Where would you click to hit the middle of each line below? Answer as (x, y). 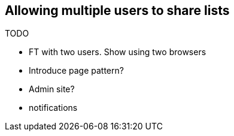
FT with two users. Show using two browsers (118, 52)
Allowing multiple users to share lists (117, 10)
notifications (53, 108)
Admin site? (52, 89)
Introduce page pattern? (76, 71)
